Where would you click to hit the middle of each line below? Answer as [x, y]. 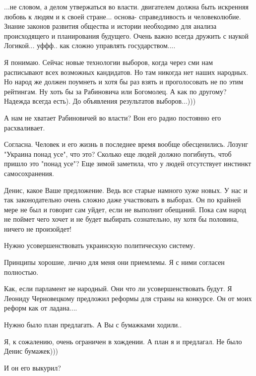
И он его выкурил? [32, 367]
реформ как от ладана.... [41, 308]
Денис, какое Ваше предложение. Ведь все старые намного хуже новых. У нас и [126, 190]
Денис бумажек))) [31, 351]
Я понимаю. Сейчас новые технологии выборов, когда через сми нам [109, 62]
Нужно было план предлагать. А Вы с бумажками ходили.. [93, 325]
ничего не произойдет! [38, 228]
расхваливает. [25, 127]
